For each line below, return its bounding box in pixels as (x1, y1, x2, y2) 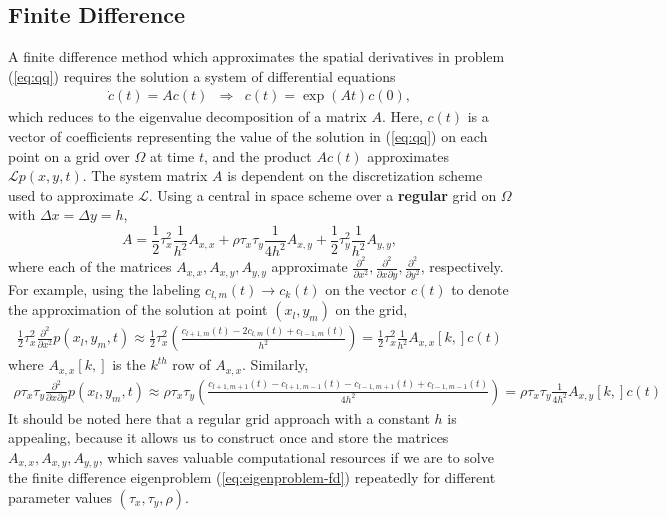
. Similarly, (242, 354, 309, 375)
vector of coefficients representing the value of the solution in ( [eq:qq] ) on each (8, 126, 488, 147)
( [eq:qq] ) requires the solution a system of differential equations (8, 65, 396, 86)
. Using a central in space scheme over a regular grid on (148, 184, 497, 205)
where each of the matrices (8, 256, 172, 277)
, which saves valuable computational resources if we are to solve (98, 446, 494, 467)
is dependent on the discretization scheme (227, 165, 483, 186)
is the (112, 354, 146, 375)
